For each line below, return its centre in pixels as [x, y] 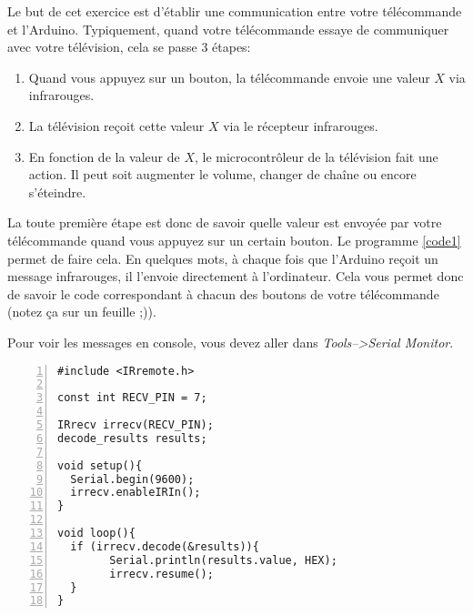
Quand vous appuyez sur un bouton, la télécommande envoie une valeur [229, 77]
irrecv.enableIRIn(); [136, 493]
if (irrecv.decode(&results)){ [165, 546]
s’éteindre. [57, 192]
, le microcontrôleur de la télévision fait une [316, 156]
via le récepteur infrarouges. [301, 125]
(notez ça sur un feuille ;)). [82, 312]
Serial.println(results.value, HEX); [223, 560]
